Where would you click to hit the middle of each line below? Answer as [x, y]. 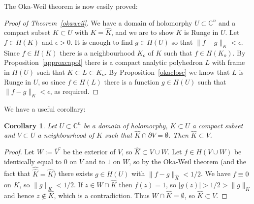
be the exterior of [89, 152]
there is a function [132, 81]
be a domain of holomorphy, [126, 125]
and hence [19, 195]
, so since [52, 81]
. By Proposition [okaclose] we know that [167, 72]
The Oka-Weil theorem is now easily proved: [71, 6]
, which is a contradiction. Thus [102, 195]
